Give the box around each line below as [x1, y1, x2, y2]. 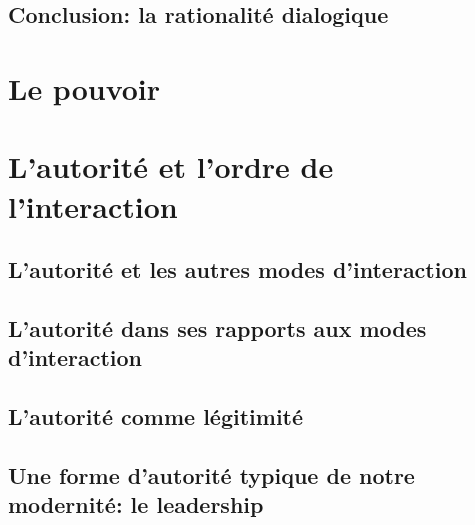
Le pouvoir [8, 67, 161, 108]
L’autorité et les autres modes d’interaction [8, 254, 467, 285]
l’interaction [8, 185, 178, 226]
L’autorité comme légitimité [8, 401, 304, 432]
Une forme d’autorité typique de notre [8, 459, 415, 490]
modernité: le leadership [8, 489, 264, 520]
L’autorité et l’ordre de [8, 146, 334, 187]
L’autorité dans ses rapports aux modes [8, 312, 427, 343]
